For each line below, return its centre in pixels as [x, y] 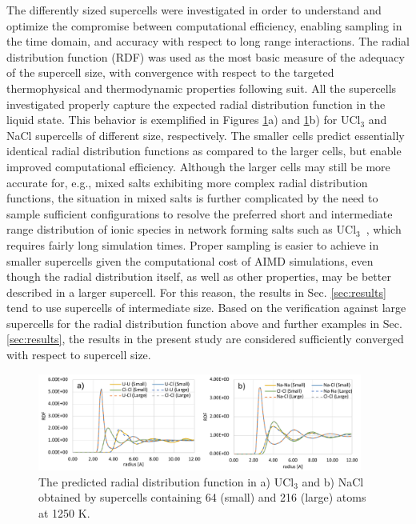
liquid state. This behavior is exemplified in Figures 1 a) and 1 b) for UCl [184, 120]
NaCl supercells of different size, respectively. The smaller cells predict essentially [206, 135]
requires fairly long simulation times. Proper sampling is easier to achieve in [193, 244]
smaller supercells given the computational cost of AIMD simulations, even [190, 260]
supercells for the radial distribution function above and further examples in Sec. [204, 323]
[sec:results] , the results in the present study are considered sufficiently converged [205, 339]
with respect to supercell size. [79, 355]
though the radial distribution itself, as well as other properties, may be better [199, 276]
